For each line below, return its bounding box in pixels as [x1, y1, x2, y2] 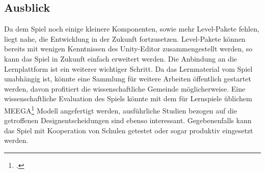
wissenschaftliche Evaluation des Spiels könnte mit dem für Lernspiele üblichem [4, 93, 252, 104]
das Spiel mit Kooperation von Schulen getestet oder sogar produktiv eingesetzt [4, 125, 253, 135]
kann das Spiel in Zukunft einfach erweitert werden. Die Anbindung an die [4, 53, 237, 64]
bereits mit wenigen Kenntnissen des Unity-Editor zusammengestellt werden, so [4, 43, 253, 54]
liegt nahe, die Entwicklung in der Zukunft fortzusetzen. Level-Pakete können [4, 33, 246, 44]
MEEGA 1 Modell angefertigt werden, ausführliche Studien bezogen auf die [4, 103, 237, 116]
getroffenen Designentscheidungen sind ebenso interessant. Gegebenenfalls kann [4, 115, 252, 126]
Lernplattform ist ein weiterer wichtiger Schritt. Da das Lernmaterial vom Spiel [4, 63, 253, 74]
